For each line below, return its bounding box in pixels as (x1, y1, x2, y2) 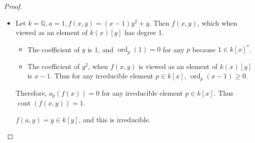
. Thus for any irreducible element (50, 71, 154, 81)
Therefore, (15, 87, 47, 98)
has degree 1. (124, 27, 164, 37)
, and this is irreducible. (79, 114, 151, 124)
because (192, 44, 216, 54)
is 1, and (87, 44, 114, 54)
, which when (197, 17, 238, 28)
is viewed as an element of (138, 61, 217, 71)
